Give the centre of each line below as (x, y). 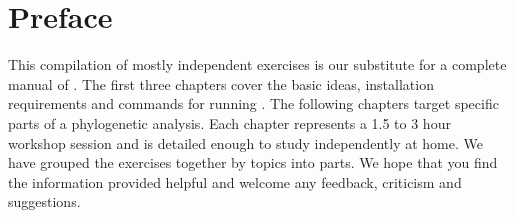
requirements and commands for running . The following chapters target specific (253, 103)
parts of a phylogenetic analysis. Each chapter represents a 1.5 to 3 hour (229, 122)
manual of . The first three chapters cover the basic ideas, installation (221, 83)
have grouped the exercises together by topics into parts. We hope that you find (253, 162)
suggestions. (44, 201)
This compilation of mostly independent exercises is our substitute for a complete (257, 64)
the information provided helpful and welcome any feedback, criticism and (235, 181)
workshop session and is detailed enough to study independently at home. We (245, 142)
